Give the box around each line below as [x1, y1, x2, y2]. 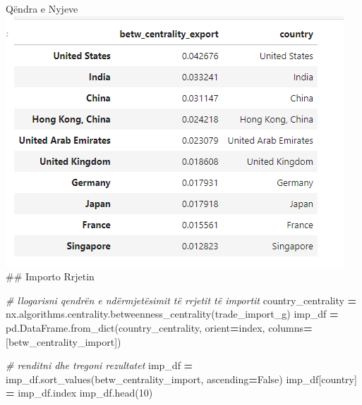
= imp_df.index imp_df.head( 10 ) [6, 385, 153, 400]
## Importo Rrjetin [6, 269, 95, 284]
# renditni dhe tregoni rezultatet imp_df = [6, 358, 193, 373]
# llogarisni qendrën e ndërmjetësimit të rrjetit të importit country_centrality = [6, 292, 357, 307]
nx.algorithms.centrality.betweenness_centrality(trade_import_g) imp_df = [6, 306, 339, 321]
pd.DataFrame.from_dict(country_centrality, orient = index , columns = [6, 320, 313, 335]
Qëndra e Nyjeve [6, 1, 78, 15]
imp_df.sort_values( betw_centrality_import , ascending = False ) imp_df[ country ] [6, 371, 357, 386]
